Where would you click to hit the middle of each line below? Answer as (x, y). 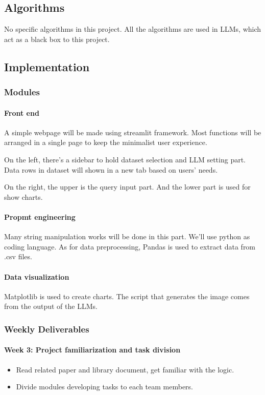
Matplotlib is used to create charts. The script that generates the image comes (127, 296)
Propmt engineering (40, 216)
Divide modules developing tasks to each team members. (105, 387)
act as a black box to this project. (57, 39)
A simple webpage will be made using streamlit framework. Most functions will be (133, 132)
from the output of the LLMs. (51, 306)
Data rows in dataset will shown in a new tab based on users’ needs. (111, 169)
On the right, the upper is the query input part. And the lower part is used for (127, 187)
